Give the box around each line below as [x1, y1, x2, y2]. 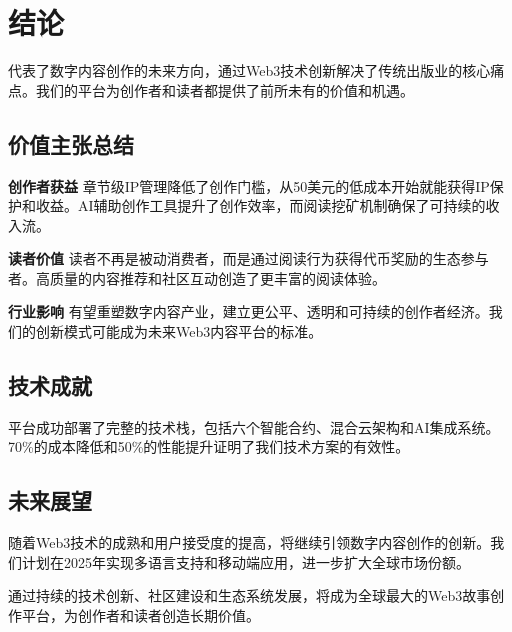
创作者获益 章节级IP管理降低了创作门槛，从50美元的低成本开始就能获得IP [8, 175, 490, 196]
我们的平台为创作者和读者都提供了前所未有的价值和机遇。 [35, 79, 414, 100]
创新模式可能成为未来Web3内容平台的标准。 [35, 321, 323, 342]
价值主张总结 [8, 128, 134, 159]
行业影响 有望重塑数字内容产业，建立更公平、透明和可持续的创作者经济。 [8, 301, 489, 322]
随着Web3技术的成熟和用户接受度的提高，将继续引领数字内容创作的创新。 [8, 532, 491, 553]
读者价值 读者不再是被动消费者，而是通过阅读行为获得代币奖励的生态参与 [8, 248, 489, 269]
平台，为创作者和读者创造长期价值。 [21, 605, 260, 626]
